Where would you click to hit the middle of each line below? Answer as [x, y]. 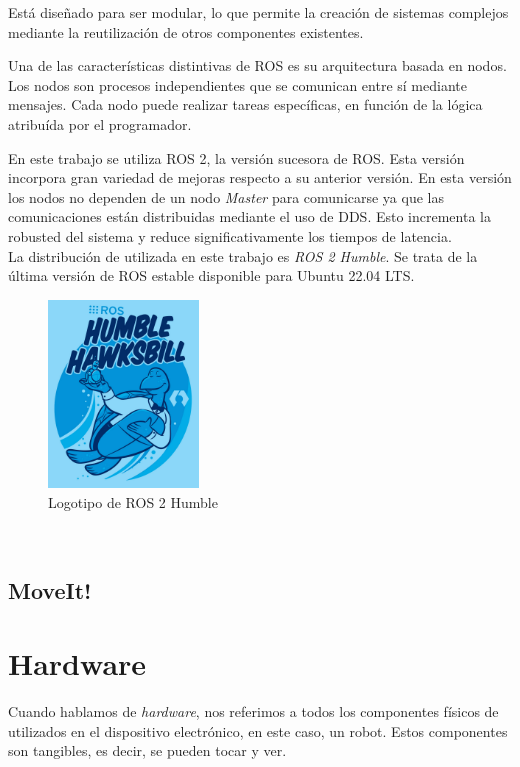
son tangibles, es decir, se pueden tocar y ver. [147, 750]
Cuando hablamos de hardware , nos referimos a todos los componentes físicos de [253, 711]
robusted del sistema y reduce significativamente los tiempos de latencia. [230, 235]
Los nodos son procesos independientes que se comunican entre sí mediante [237, 84]
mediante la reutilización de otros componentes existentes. [186, 31]
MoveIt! [50, 589]
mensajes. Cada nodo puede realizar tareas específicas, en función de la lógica [245, 104]
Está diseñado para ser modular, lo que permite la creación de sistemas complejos [258, 12]
